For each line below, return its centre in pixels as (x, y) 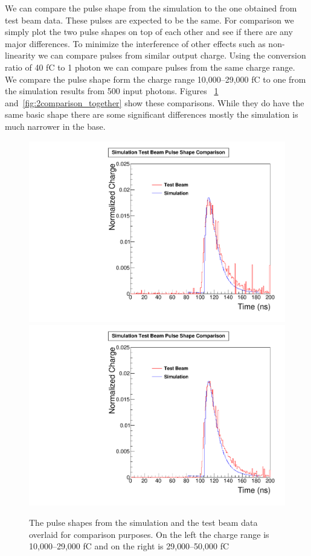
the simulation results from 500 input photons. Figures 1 (112, 91)
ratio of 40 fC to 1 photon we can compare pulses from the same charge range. (150, 67)
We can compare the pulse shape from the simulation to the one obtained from (151, 8)
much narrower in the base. (55, 126)
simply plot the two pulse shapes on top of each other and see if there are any (149, 32)
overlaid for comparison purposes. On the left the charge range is (149, 534)
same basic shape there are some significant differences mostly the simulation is (152, 114)
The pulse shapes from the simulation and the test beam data (143, 522)
